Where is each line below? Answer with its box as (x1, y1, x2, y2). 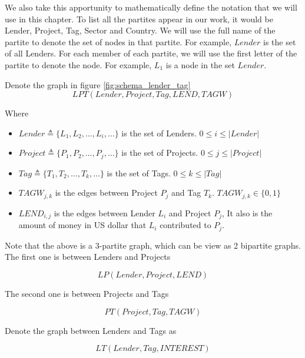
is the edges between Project (55, 186, 158, 199)
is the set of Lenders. (121, 126, 197, 139)
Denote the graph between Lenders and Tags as (5, 324, 177, 336)
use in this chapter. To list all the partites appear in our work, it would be (5, 12, 273, 25)
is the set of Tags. (107, 166, 171, 179)
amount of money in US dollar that (18, 219, 147, 231)
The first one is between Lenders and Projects (5, 250, 171, 263)
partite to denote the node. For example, (5, 58, 152, 71)
